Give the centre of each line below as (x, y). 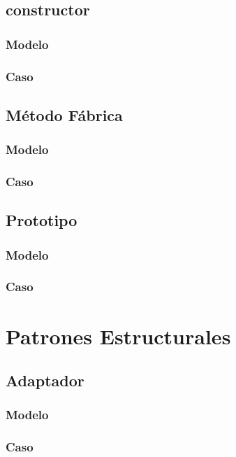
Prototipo (42, 220)
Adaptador (45, 380)
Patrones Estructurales (118, 336)
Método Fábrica (64, 114)
